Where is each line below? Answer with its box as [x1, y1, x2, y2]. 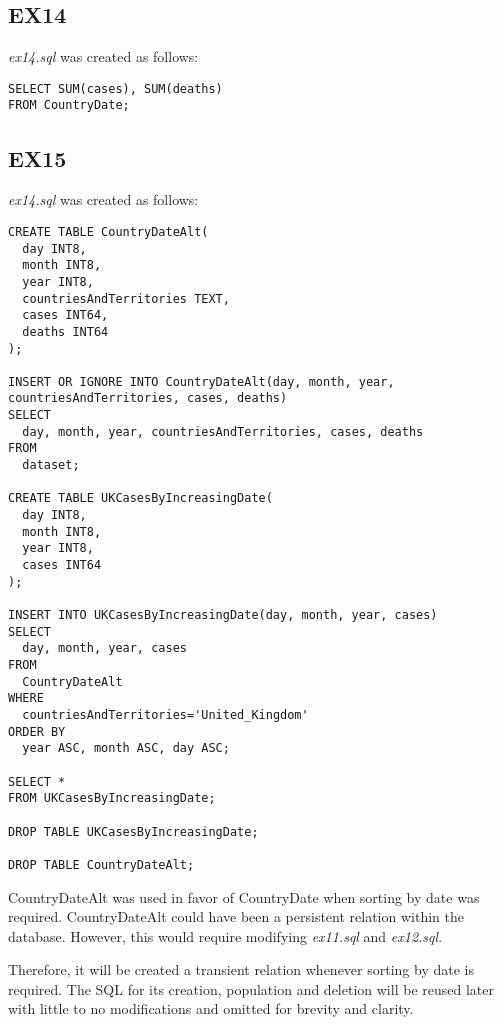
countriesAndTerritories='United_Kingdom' [22, 707, 309, 722]
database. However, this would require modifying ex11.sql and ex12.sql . [8, 925, 443, 946]
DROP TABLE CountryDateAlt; [8, 857, 195, 872]
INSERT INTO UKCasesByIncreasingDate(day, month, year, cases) [8, 608, 438, 622]
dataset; [22, 458, 80, 473]
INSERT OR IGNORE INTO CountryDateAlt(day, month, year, [8, 374, 395, 389]
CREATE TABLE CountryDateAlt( [8, 224, 209, 239]
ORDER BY [8, 724, 66, 739]
